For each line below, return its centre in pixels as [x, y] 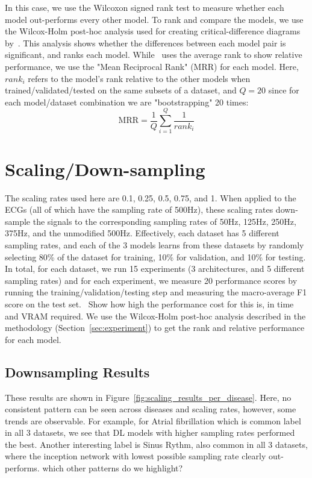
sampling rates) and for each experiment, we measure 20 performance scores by [151, 280]
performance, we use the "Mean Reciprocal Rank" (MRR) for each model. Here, [152, 66]
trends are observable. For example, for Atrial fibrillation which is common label [153, 420]
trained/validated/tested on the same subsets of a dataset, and [121, 90]
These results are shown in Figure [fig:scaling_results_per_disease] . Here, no [148, 397]
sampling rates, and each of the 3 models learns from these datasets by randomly [154, 244]
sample [18, 221]
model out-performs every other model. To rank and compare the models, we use [154, 19]
